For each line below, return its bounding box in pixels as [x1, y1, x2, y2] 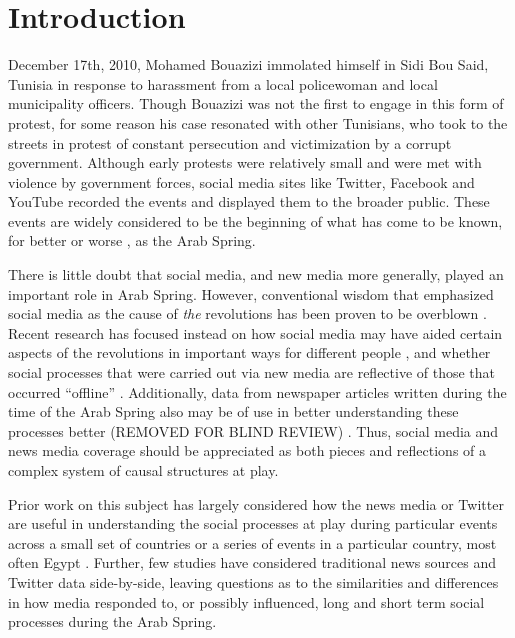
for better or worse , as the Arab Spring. [8, 230, 256, 251]
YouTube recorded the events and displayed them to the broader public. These [8, 191, 490, 212]
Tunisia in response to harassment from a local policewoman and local [8, 73, 438, 94]
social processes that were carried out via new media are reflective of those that [8, 362, 496, 383]
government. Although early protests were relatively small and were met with [8, 152, 482, 173]
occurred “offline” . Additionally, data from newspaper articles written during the [8, 381, 507, 402]
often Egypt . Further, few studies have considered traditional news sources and [8, 552, 496, 573]
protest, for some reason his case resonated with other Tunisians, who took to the [8, 112, 508, 133]
